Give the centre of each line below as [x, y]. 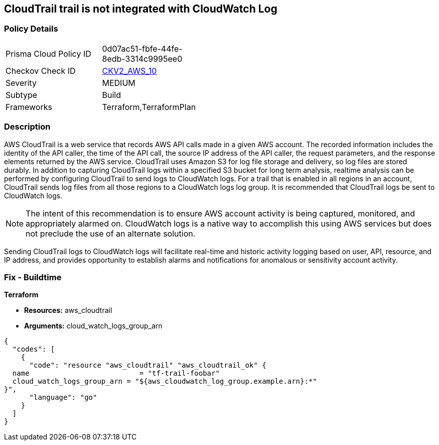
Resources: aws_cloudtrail [68, 310]
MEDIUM [119, 83]
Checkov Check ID [41, 71]
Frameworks [29, 107]
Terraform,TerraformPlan [149, 107]
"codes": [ [34, 349]
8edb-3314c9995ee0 [142, 59]
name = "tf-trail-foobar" [116, 373]
